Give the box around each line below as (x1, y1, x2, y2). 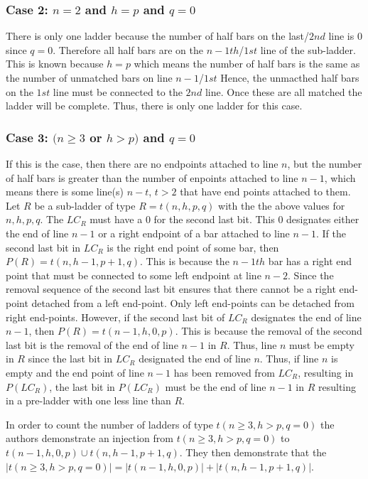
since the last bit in (28, 351, 113, 366)
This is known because (6, 56, 104, 71)
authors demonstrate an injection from (6, 431, 173, 446)
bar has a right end (268, 254, 352, 269)
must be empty (289, 337, 355, 352)
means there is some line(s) (6, 184, 124, 199)
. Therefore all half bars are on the (53, 42, 203, 57)
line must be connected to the (53, 84, 183, 99)
